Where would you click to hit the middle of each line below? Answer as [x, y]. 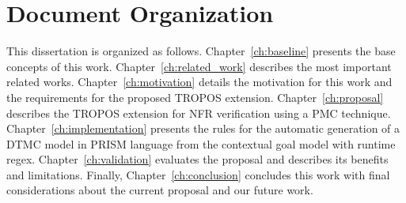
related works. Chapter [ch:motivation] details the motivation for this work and [199, 82]
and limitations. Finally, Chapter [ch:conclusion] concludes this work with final [198, 174]
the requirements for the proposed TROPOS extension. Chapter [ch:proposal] [195, 97]
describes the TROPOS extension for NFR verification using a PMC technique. [199, 113]
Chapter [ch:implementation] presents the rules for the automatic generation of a [203, 128]
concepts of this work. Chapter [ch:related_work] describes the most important [199, 66]
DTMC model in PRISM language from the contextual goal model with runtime [201, 143]
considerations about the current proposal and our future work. [160, 190]
